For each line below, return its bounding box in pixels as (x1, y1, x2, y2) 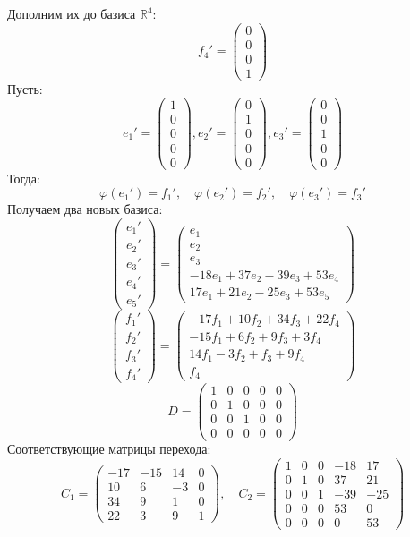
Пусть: (7, 79, 43, 98)
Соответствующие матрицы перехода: (7, 439, 211, 458)
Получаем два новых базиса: (7, 200, 163, 218)
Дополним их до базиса (7, 4, 136, 22)
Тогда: (7, 168, 40, 187)
